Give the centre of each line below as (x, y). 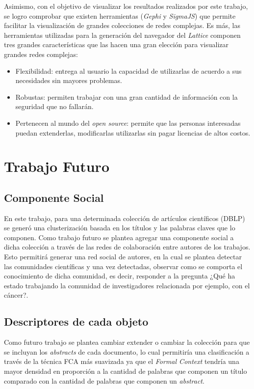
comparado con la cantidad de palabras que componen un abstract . (104, 380)
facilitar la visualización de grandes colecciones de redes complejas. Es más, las (122, 25)
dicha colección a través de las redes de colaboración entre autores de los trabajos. (127, 247)
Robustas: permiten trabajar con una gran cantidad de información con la (127, 97)
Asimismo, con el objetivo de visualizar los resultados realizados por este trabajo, (126, 6)
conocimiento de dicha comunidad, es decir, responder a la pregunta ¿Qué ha (120, 276)
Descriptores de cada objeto (76, 321)
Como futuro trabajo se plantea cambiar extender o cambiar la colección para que (127, 342)
